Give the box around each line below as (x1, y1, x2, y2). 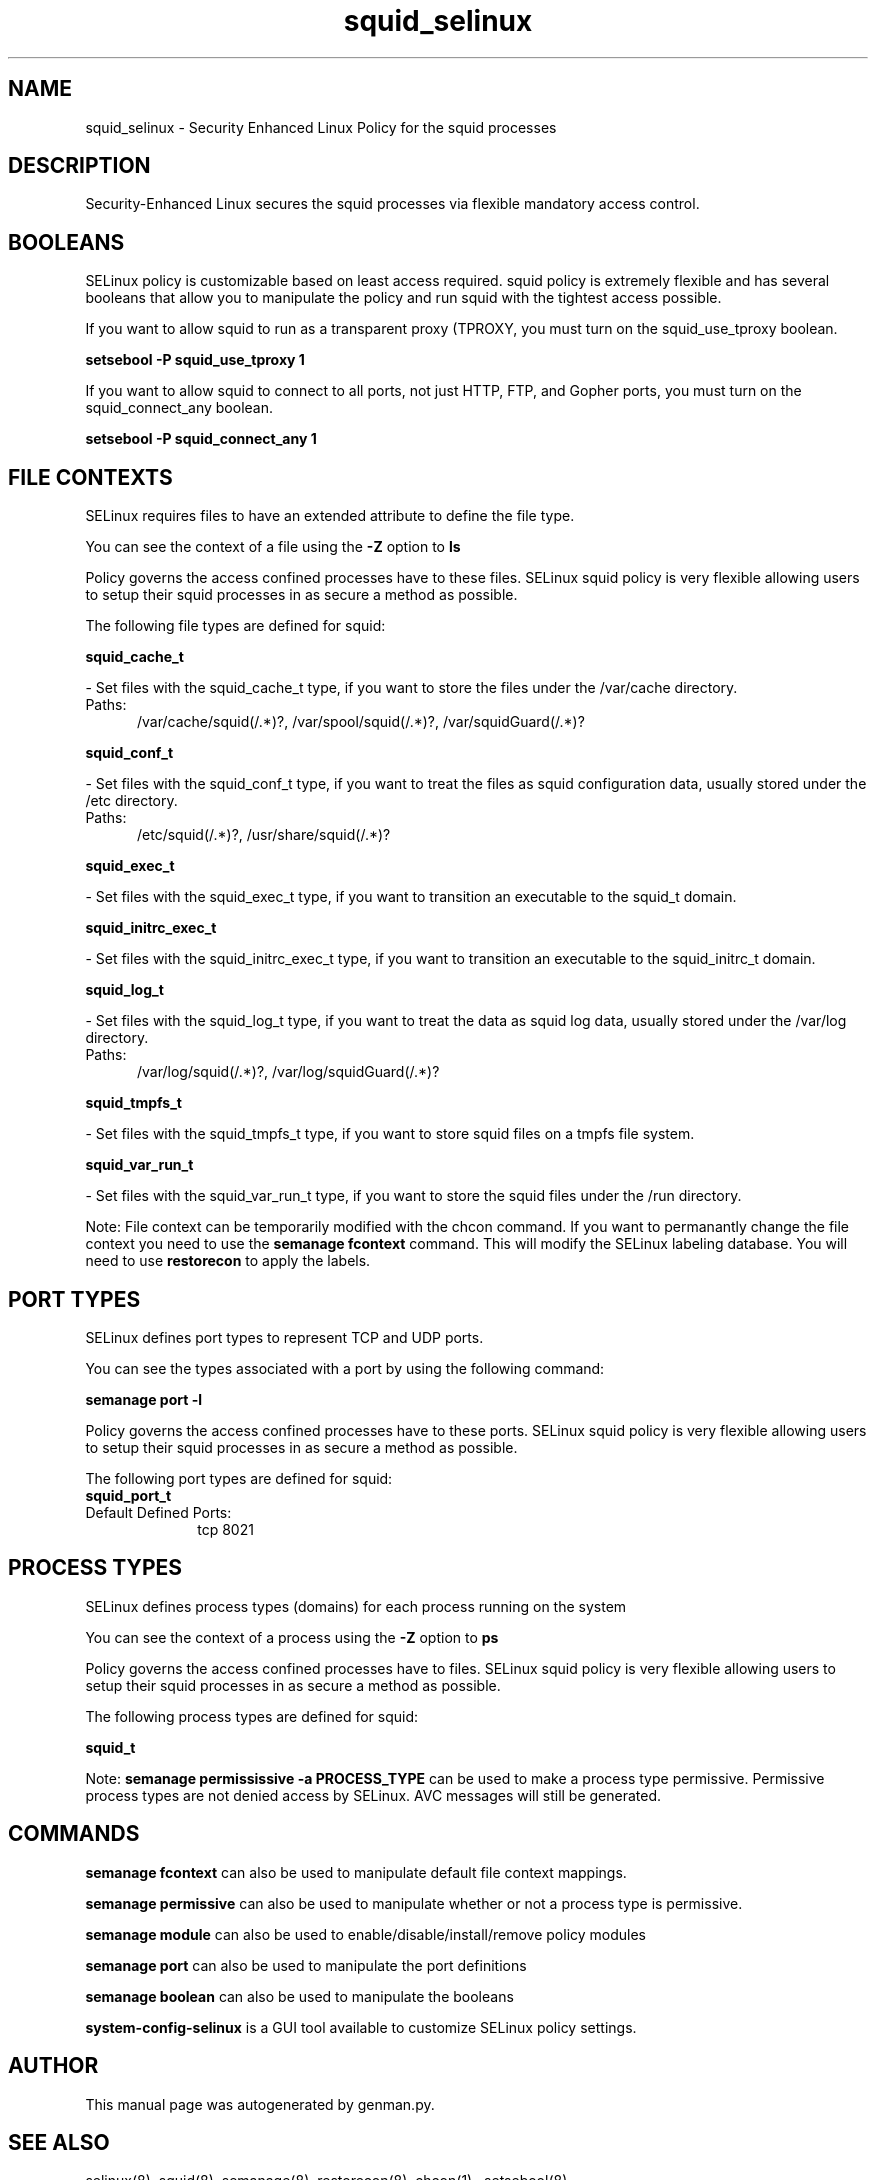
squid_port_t (85, 1486, 172, 1504)
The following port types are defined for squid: (85, 1469, 393, 1487)
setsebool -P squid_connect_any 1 (85, 430, 317, 448)
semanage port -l (85, 1390, 202, 1408)
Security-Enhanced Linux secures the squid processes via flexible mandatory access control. (85, 195, 700, 213)
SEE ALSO (8, 2129, 110, 2155)
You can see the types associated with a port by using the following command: (85, 1359, 605, 1377)
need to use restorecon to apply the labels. (85, 1252, 371, 1270)
